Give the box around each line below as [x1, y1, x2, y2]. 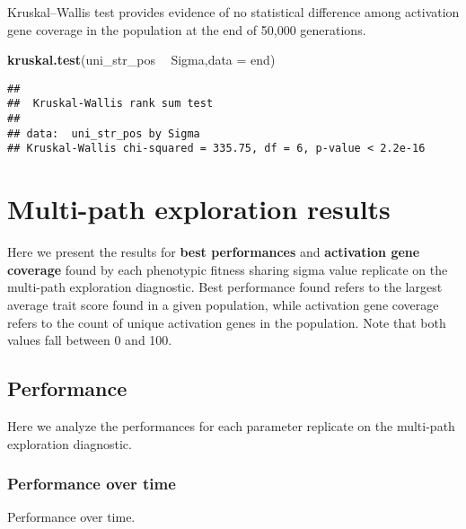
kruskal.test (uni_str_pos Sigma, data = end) [7, 50, 276, 69]
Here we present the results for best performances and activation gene [7, 242, 420, 261]
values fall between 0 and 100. [7, 331, 172, 349]
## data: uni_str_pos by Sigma [7, 127, 200, 140]
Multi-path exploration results [7, 190, 391, 227]
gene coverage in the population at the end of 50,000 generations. [7, 20, 366, 39]
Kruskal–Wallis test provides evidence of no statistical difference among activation [7, 3, 460, 21]
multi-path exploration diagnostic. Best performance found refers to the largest [7, 278, 443, 296]
